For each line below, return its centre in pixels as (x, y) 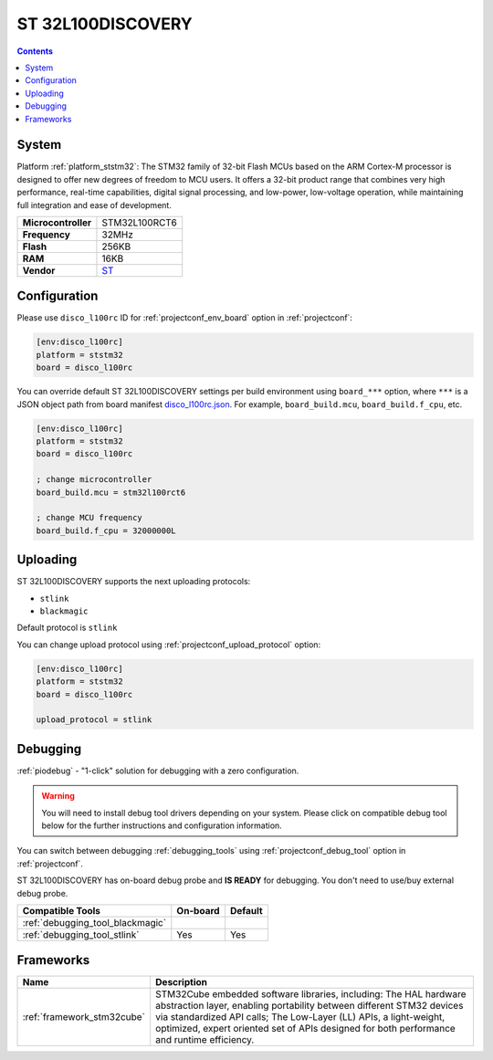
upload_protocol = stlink (94, 720)
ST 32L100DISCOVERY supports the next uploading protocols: (134, 582)
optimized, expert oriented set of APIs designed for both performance (305, 1029)
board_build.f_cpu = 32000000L (106, 530)
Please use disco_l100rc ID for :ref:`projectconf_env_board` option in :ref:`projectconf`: (185, 318)
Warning (58, 796)
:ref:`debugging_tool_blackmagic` (94, 922)
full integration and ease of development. (94, 205)
